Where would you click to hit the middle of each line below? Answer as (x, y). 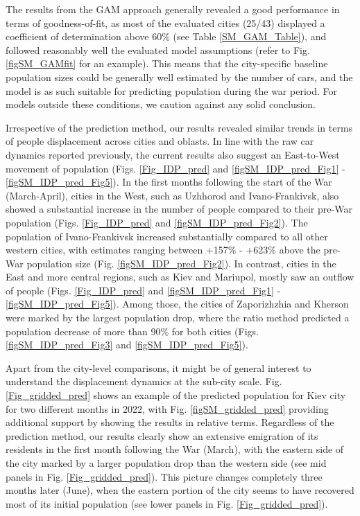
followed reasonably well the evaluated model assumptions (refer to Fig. (158, 50)
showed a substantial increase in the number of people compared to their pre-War (179, 209)
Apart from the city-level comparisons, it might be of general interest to (158, 367)
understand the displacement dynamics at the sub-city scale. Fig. (144, 381)
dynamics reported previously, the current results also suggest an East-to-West (173, 154)
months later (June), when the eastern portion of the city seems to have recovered (180, 490)
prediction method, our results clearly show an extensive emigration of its (162, 435)
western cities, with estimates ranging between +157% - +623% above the (163, 250)
